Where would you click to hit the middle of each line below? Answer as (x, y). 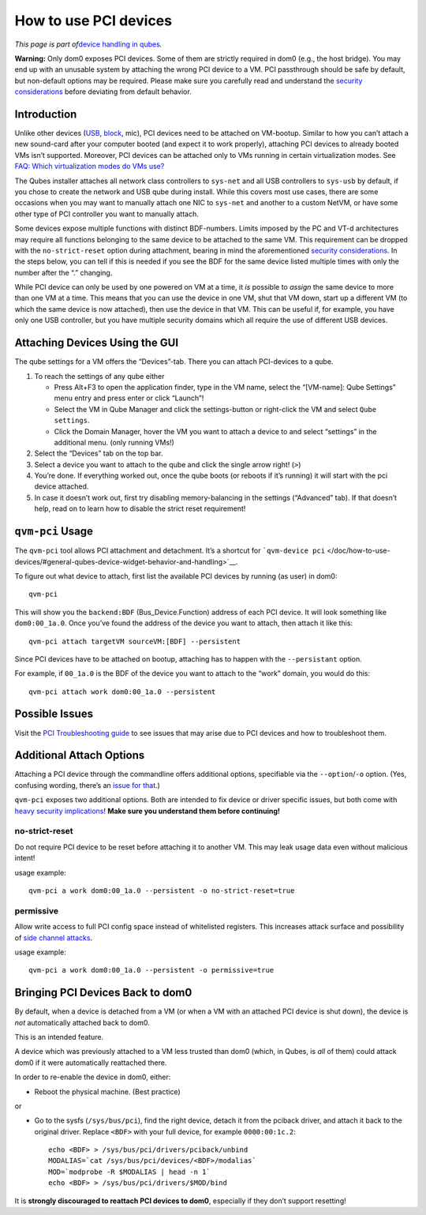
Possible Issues (54, 714)
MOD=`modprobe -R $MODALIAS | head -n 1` (129, 1172)
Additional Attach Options (80, 755)
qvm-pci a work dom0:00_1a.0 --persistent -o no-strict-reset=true (162, 891)
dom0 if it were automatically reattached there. (91, 1063)
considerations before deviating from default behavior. (103, 92)
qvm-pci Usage (54, 532)
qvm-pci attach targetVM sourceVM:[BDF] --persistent (135, 641)
